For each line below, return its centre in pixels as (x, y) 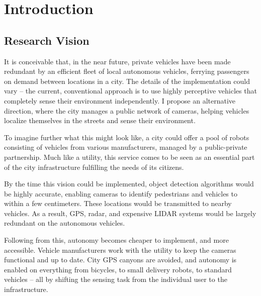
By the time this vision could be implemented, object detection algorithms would (129, 184)
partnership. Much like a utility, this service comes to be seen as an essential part (129, 157)
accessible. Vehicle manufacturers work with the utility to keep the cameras (120, 250)
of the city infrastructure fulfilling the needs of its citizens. (94, 167)
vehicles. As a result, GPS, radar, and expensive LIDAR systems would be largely (130, 213)
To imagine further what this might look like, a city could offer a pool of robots (127, 137)
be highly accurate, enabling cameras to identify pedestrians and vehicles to (121, 193)
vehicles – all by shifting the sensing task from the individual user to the (116, 279)
